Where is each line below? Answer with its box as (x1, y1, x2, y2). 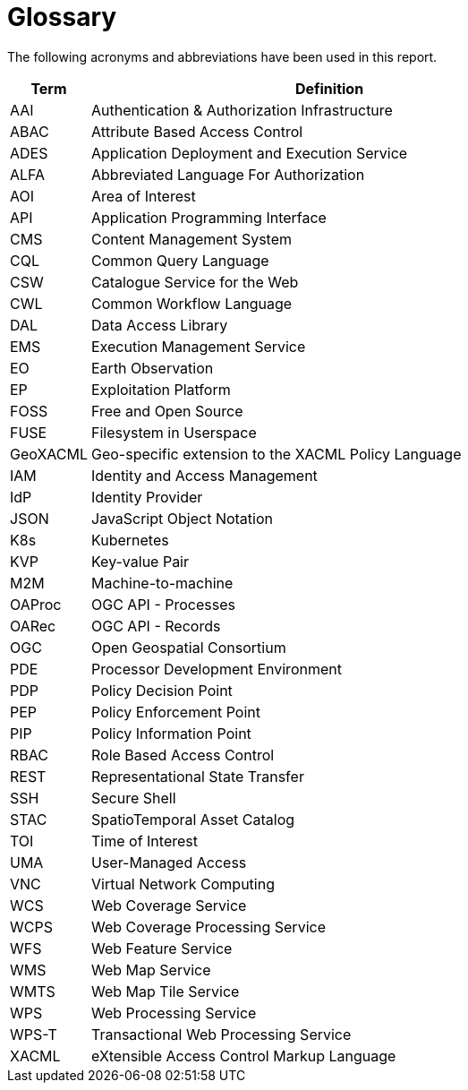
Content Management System (91, 229, 292, 248)
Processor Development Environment (91, 659, 342, 678)
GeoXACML (10, 444, 88, 463)
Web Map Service (91, 960, 211, 979)
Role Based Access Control (91, 745, 275, 764)
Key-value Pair (91, 552, 190, 571)
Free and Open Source (91, 401, 243, 420)
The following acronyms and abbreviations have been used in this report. (7, 48, 438, 64)
